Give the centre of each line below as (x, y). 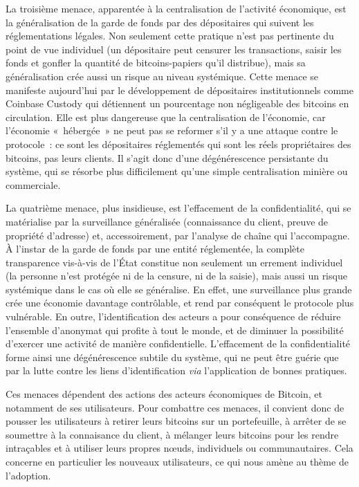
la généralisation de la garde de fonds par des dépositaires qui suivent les (160, 22)
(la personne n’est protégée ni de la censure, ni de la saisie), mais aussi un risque (176, 276)
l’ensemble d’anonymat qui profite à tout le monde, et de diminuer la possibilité (175, 330)
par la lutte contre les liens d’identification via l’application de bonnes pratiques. (176, 370)
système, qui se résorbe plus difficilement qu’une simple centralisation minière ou (177, 171)
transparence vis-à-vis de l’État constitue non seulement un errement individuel (174, 262)
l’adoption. (28, 475)
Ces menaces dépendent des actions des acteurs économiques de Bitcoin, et (164, 394)
